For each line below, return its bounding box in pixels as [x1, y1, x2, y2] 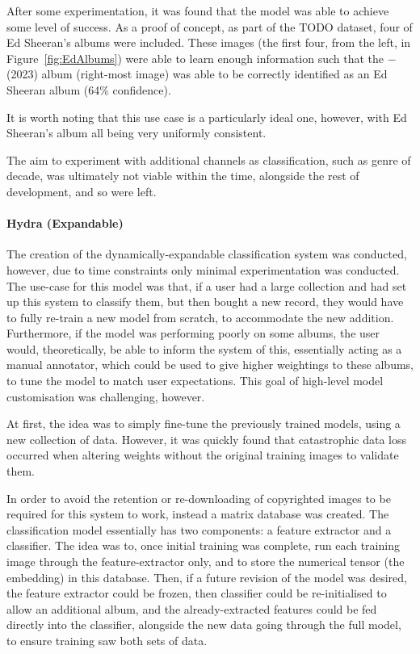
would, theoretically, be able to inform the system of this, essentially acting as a [6, 340, 402, 357]
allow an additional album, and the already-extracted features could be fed [6, 600, 377, 617]
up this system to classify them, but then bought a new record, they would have [6, 293, 404, 310]
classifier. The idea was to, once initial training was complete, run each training [6, 537, 400, 554]
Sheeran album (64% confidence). [6, 81, 171, 98]
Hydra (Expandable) [6, 215, 124, 232]
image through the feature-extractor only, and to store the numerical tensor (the [6, 553, 405, 570]
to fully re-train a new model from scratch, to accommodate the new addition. [6, 308, 394, 325]
